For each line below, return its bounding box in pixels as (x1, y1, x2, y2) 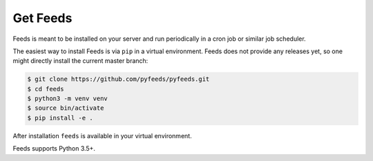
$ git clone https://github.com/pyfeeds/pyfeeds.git (27, 75, 210, 83)
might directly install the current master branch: (12, 57, 149, 65)
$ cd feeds (27, 85, 64, 93)
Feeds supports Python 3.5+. (12, 144, 96, 153)
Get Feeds (12, 10, 73, 26)
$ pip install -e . (27, 114, 93, 122)
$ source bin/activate (27, 104, 104, 112)
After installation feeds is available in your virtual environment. (12, 131, 193, 140)
